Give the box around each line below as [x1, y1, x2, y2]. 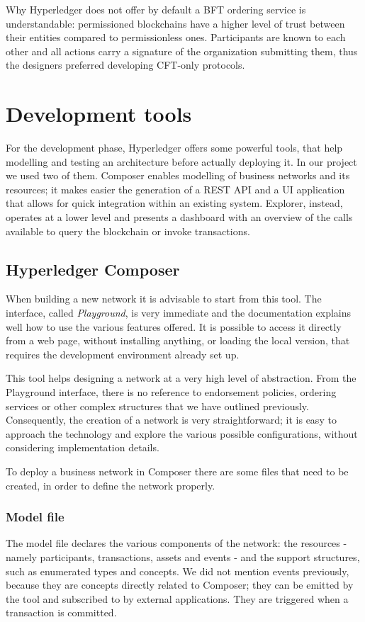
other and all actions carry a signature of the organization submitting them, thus [6, 43, 358, 58]
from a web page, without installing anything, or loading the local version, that [6, 333, 350, 348]
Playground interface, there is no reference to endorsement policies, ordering [6, 385, 337, 400]
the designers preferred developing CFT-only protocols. [6, 57, 245, 72]
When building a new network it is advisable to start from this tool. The [6, 291, 322, 306]
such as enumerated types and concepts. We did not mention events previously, [6, 563, 349, 578]
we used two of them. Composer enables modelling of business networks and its [6, 168, 350, 183]
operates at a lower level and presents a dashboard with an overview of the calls [6, 210, 353, 225]
